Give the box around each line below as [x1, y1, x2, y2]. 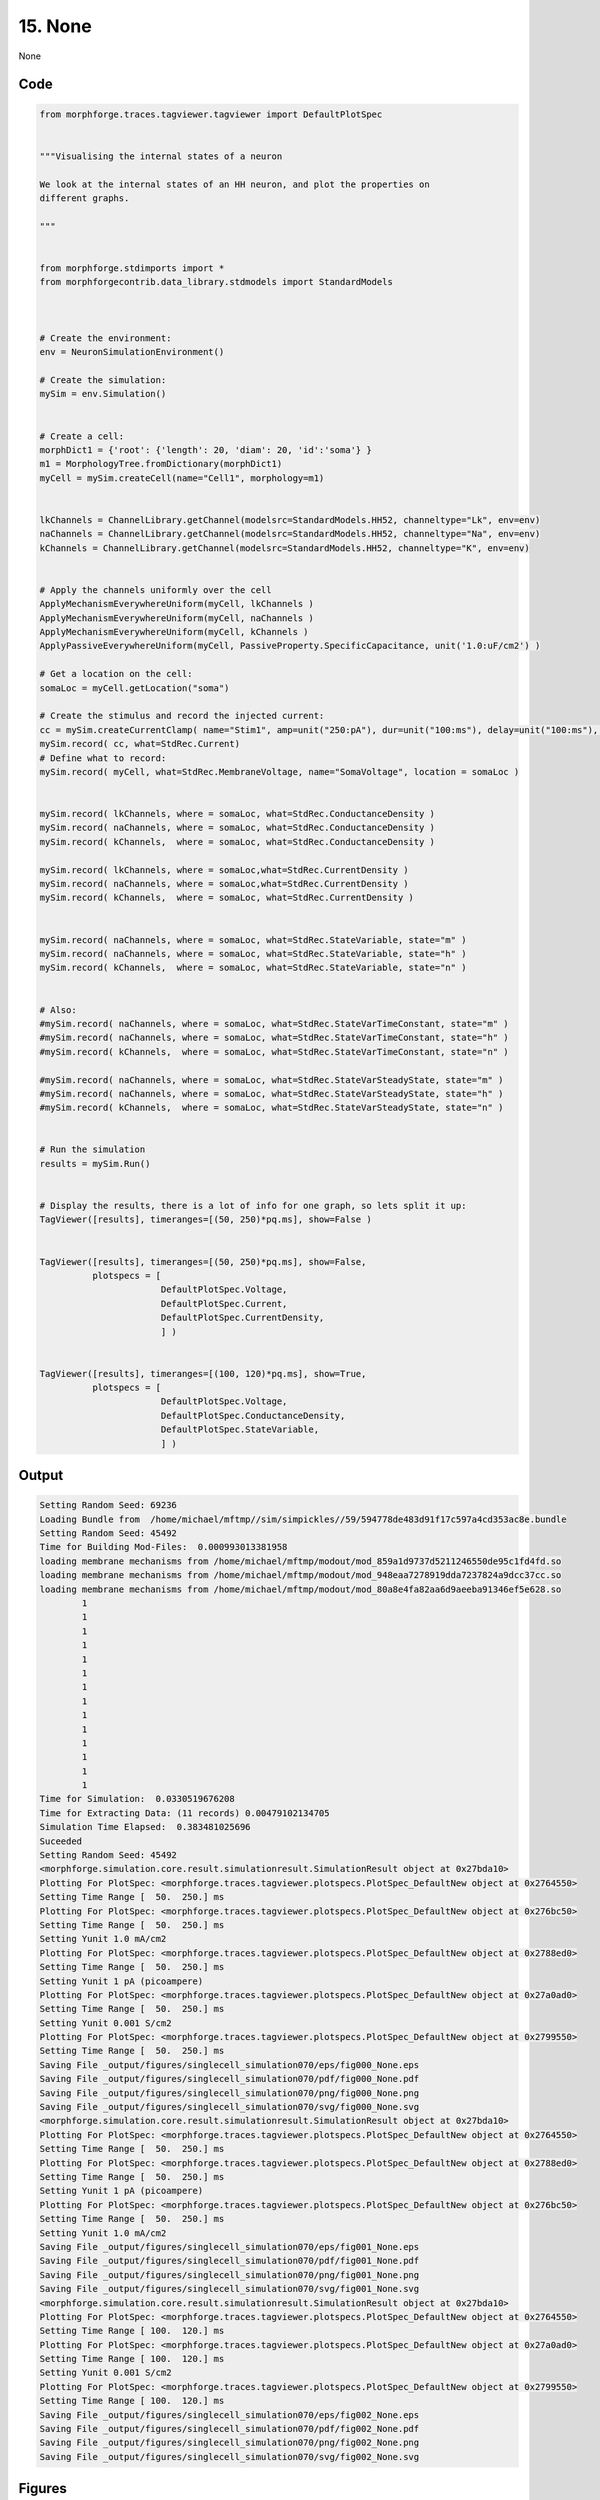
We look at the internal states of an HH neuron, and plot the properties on [39, 178, 430, 190]
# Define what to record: [39, 752, 167, 764]
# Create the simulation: [39, 374, 167, 385]
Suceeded [39, 1835, 83, 1847]
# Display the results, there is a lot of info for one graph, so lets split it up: [39, 1200, 467, 1212]
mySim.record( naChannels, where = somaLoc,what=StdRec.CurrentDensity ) [39, 878, 409, 890]
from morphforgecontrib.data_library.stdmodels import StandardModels [39, 276, 394, 288]
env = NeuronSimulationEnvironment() [39, 346, 225, 358]
